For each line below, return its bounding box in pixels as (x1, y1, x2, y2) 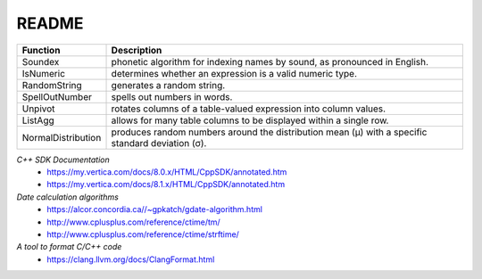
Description (111, 44, 162, 56)
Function (21, 44, 61, 56)
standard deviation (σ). (111, 136, 207, 149)
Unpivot (21, 103, 55, 115)
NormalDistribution (21, 131, 102, 144)
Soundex (21, 55, 60, 68)
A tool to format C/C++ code (16, 242, 122, 252)
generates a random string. (111, 78, 226, 91)
